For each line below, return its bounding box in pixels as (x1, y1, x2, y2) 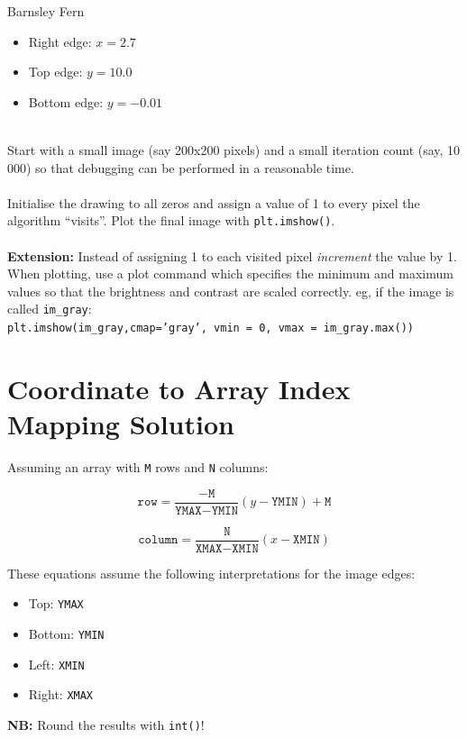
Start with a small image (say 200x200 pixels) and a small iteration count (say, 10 (7, 140, 461, 159)
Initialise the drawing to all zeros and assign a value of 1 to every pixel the (7, 193, 420, 212)
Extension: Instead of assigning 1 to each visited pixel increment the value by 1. (7, 246, 457, 265)
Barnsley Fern (7, 2, 85, 20)
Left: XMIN (28, 654, 85, 673)
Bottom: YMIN (28, 624, 105, 643)
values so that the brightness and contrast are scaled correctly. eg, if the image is (7, 281, 454, 300)
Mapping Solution (7, 405, 234, 442)
